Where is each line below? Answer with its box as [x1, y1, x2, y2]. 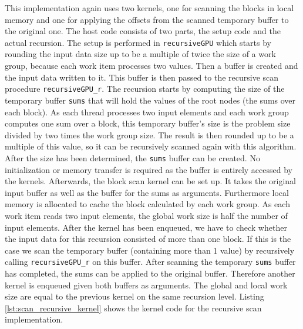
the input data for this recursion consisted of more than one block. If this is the [5, 232, 291, 245]
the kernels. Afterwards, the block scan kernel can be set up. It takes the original [5, 175, 296, 187]
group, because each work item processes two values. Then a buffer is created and [5, 59, 298, 72]
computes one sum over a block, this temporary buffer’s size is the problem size [5, 117, 291, 129]
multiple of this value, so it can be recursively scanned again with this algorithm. [5, 140, 297, 152]
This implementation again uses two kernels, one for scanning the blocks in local [5, 2, 294, 14]
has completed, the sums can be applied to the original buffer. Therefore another [5, 267, 295, 279]
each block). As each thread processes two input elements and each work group [5, 105, 289, 118]
